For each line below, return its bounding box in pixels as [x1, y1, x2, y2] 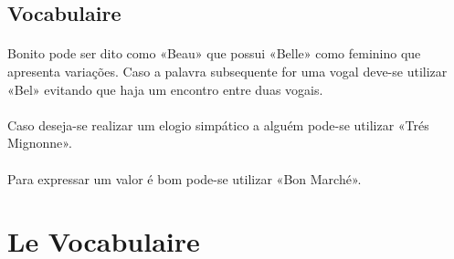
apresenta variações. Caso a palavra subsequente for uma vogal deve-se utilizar [7, 61, 448, 80]
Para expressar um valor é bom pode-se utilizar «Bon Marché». [7, 169, 362, 188]
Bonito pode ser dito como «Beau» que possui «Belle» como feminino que [7, 44, 421, 63]
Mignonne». [7, 133, 72, 152]
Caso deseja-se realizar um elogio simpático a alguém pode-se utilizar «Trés [7, 115, 429, 134]
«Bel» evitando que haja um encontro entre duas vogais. [7, 79, 323, 98]
